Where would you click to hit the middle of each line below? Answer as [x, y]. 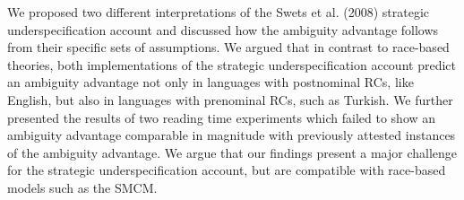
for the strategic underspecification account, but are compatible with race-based [227, 170]
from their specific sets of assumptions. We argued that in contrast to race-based [228, 47]
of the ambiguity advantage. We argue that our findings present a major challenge [232, 152]
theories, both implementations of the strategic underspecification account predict [232, 64]
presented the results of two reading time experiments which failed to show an [222, 117]
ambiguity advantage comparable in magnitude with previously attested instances [232, 135]
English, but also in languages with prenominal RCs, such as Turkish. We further [230, 99]
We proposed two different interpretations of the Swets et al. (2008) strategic [219, 12]
